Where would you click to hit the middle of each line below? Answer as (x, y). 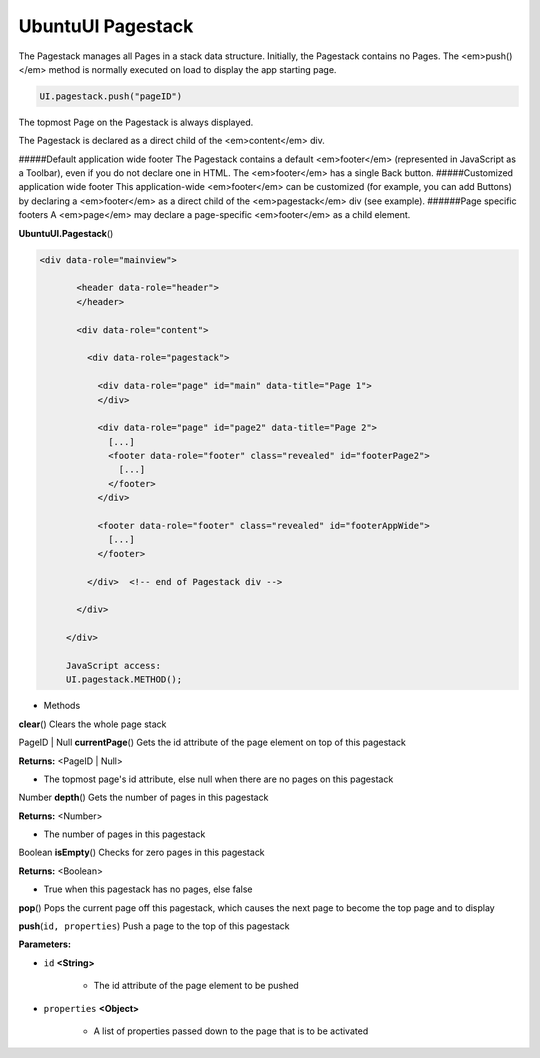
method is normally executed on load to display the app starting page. (192, 69)
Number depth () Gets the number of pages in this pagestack (143, 797)
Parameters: (45, 944)
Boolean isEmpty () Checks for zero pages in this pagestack (141, 852)
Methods (62, 706)
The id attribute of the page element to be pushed (196, 986)
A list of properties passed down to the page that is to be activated (231, 1031)
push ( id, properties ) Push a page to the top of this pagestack (154, 926)
